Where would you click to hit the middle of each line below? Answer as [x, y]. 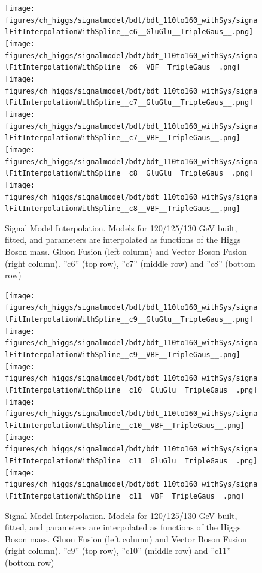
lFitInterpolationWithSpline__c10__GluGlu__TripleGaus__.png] [131, 390]
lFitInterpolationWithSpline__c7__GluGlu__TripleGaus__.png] [129, 103]
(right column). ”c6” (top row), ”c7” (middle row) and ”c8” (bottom [130, 263]
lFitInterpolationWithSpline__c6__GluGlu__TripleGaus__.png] [129, 32]
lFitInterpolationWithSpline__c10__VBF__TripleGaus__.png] [125, 426]
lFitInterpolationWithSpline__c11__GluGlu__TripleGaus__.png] [131, 461]
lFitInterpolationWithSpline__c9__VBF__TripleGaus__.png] [123, 355]
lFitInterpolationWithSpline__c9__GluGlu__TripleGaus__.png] [129, 320]
